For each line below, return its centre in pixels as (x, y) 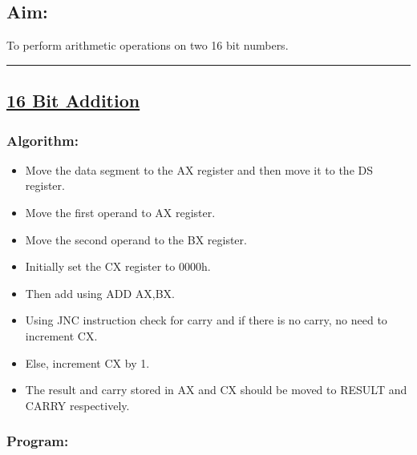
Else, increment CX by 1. (87, 362)
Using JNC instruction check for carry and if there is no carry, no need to (206, 320)
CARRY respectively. (77, 405)
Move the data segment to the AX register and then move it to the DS (199, 169)
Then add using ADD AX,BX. (100, 293)
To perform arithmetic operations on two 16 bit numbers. (148, 45)
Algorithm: (43, 140)
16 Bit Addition (73, 101)
